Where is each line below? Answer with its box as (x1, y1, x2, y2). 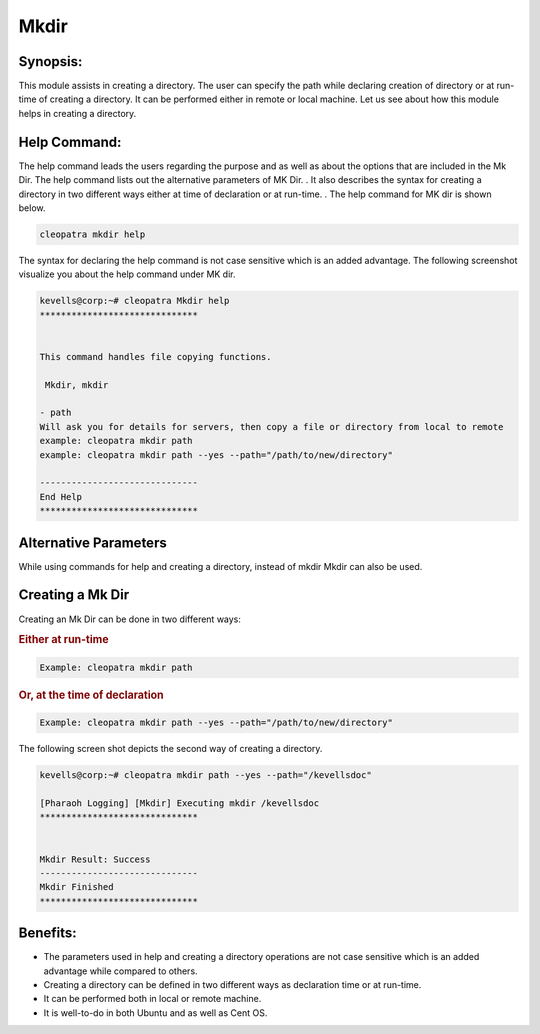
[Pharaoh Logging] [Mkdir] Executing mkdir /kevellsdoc (39, 797, 320, 809)
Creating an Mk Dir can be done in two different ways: (18, 613, 242, 625)
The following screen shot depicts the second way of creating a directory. (18, 743, 323, 755)
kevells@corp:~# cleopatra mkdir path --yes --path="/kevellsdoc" (39, 770, 372, 781)
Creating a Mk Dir (18, 586, 130, 604)
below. (18, 201, 46, 214)
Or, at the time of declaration (18, 688, 164, 702)
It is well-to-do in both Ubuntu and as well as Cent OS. (43, 1006, 268, 1019)
